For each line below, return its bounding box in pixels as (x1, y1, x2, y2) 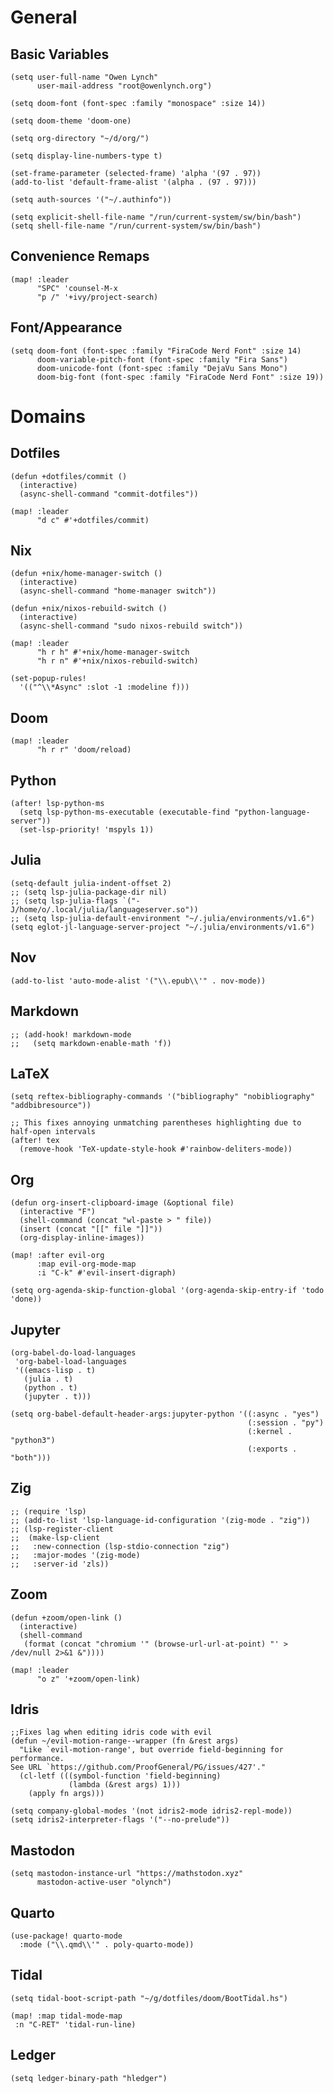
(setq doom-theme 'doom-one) (10, 116, 132, 126)
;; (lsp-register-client (10, 1524, 114, 1534)
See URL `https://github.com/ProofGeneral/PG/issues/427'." (10, 1762, 267, 1773)
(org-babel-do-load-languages (10, 1347, 137, 1358)
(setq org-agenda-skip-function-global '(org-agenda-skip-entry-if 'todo (10, 1286, 325, 1296)
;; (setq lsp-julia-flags (10, 896, 118, 906)
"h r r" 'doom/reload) (36, 745, 132, 755)
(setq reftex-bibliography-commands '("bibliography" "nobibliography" (10, 1092, 315, 1102)
